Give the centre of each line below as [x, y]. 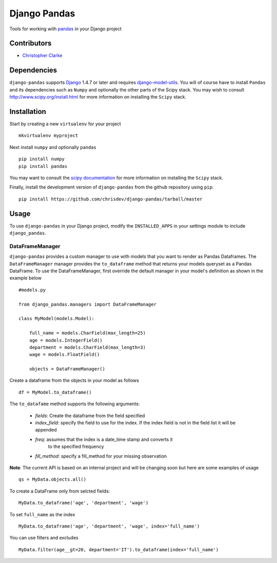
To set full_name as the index [42, 514]
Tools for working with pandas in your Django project [65, 29]
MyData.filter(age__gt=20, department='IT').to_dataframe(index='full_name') [119, 549]
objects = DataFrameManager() [67, 369]
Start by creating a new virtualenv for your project [65, 124]
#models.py [32, 290]
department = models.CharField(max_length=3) [87, 347]
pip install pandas [43, 166]
